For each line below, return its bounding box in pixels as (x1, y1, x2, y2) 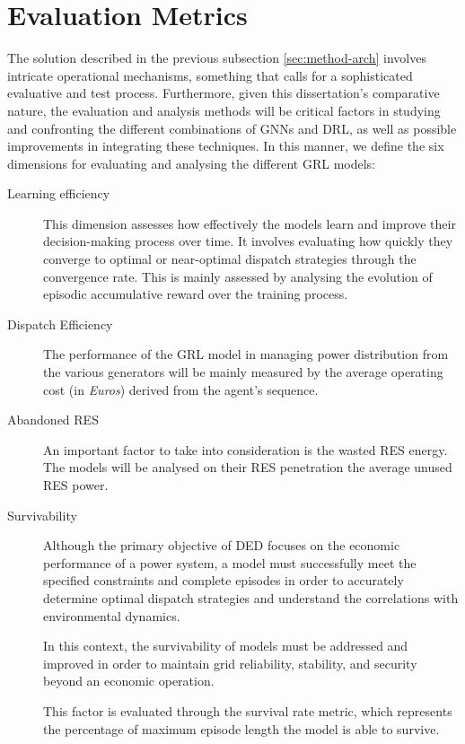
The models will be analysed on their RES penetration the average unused (43, 458, 452, 477)
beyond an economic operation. (43, 671, 215, 690)
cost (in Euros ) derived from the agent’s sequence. (43, 380, 319, 398)
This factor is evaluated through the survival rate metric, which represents (43, 701, 452, 720)
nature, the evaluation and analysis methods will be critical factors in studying (7, 101, 441, 119)
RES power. (43, 476, 109, 494)
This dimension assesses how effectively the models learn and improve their (43, 214, 456, 232)
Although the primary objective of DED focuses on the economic (43, 536, 400, 555)
